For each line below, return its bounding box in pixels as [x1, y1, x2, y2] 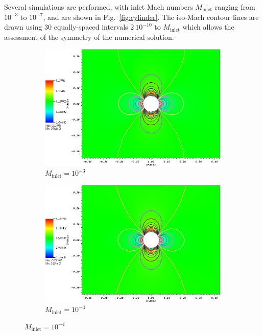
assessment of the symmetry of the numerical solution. [4, 31, 174, 42]
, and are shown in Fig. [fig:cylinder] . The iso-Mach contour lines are [43, 11, 259, 22]
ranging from [214, 2, 255, 12]
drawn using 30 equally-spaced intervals [4, 21, 128, 32]
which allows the [182, 21, 234, 32]
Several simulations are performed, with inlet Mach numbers [4, 2, 193, 12]
